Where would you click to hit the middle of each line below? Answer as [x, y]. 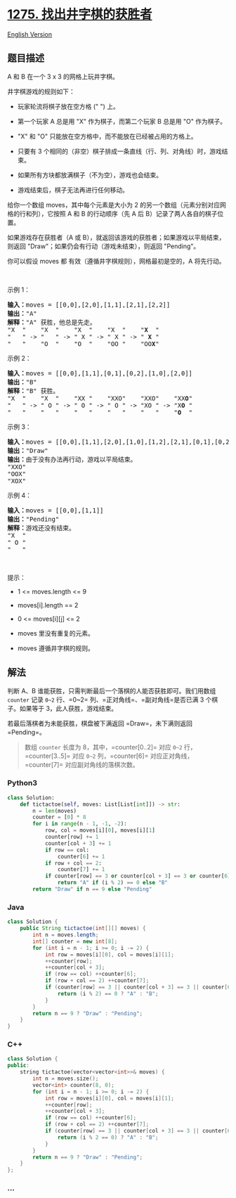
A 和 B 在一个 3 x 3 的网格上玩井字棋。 [63, 76]
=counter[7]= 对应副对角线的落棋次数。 [81, 764]
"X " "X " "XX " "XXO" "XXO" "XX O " [100, 398]
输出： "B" [22, 382]
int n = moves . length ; [66, 935]
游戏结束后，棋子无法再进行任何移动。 [73, 190]
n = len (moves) [55, 811]
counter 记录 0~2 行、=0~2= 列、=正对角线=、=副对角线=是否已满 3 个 [110, 700]
